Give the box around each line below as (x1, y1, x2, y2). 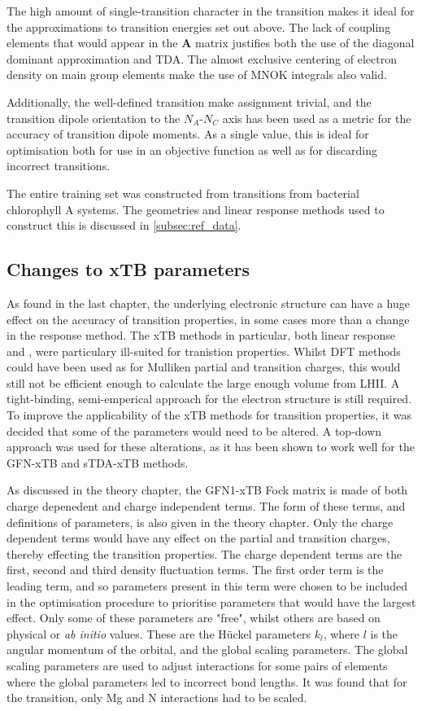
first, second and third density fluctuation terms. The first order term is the (7, 561, 384, 578)
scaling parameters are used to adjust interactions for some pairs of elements (7, 656, 388, 674)
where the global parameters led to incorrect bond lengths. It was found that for (7, 673, 407, 690)
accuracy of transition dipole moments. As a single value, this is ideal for (7, 125, 369, 143)
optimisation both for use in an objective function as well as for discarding (7, 141, 377, 158)
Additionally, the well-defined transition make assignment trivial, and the (7, 93, 372, 110)
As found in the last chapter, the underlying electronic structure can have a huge (7, 294, 410, 311)
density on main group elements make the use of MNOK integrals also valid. (7, 66, 387, 83)
